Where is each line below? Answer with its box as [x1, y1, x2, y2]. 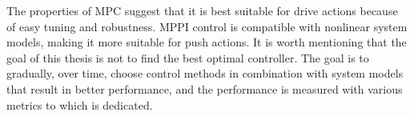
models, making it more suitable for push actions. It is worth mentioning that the [6, 34, 407, 50]
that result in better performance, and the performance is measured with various [6, 80, 403, 97]
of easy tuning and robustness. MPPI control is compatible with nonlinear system [6, 18, 408, 34]
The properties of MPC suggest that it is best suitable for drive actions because [6, 2, 398, 18]
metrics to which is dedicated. [6, 96, 153, 113]
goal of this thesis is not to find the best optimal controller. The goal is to [6, 49, 369, 66]
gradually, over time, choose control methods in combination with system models [6, 65, 404, 82]
